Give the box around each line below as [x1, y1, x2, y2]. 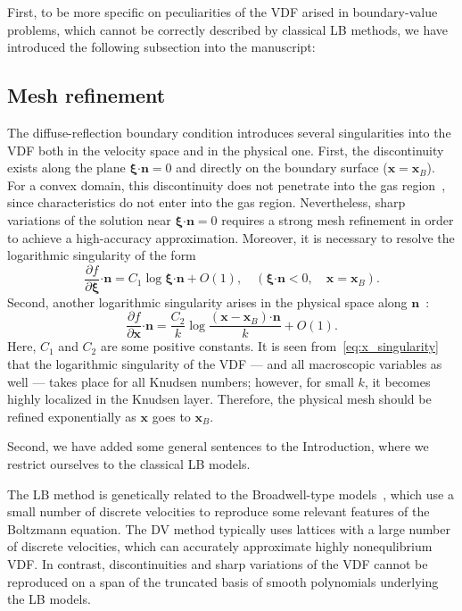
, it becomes [364, 372, 431, 390]
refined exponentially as [7, 406, 136, 425]
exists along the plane [7, 158, 126, 177]
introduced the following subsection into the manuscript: [7, 38, 316, 56]
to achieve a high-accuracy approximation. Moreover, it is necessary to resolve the [7, 228, 455, 247]
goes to [152, 406, 191, 425]
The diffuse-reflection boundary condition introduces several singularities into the [7, 122, 451, 141]
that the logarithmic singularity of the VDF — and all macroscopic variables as [7, 355, 442, 373]
